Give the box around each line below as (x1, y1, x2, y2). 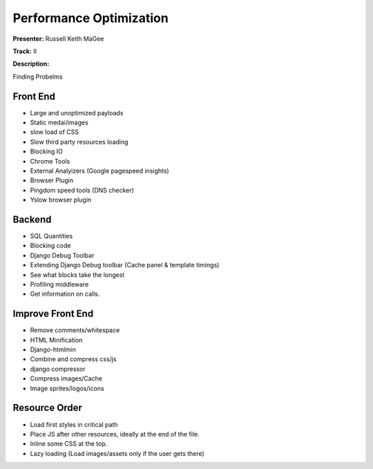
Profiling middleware (30, 280, 89, 288)
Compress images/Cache (30, 374, 103, 383)
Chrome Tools (30, 157, 70, 165)
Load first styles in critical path (30, 420, 118, 428)
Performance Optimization (12, 10, 169, 26)
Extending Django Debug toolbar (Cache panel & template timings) (30, 261, 220, 269)
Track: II (12, 47, 37, 55)
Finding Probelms (12, 73, 63, 81)
